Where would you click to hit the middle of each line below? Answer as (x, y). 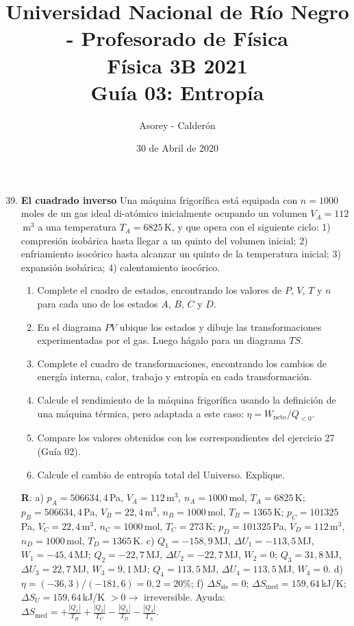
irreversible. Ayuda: (184, 596)
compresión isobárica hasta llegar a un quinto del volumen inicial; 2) (164, 240)
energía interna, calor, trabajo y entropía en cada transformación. (175, 376)
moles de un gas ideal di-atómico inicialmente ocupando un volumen (164, 213)
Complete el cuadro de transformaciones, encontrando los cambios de (182, 363)
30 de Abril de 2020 (177, 148)
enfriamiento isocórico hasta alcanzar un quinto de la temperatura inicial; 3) (181, 254)
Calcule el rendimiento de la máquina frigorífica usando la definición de (187, 399)
